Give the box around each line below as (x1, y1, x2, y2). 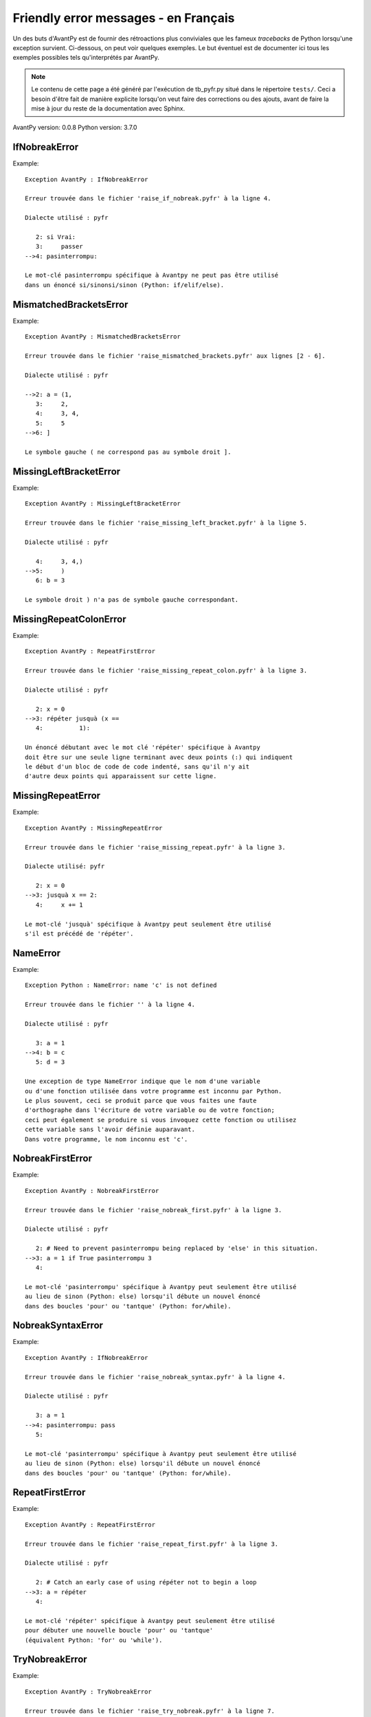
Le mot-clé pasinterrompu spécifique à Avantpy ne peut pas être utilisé (25, 271, 279, 280)
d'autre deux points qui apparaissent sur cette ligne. (25, 773, 217, 780)
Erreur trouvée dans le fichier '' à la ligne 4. (25, 1001, 196, 1009)
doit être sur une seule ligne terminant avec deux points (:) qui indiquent (25, 753, 293, 761)
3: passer (35, 242, 83, 251)
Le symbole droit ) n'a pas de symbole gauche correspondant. (25, 596, 239, 604)
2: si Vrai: (35, 233, 76, 240)
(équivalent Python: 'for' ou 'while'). (25, 1636, 163, 1644)
